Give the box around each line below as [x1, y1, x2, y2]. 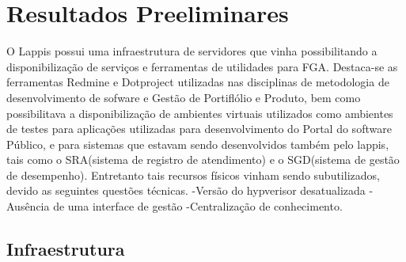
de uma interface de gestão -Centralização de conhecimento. [53, 198, 343, 215]
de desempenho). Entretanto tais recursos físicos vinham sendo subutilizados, [6, 166, 380, 183]
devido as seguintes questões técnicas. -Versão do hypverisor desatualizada [6, 182, 366, 199]
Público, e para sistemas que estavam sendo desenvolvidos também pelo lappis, [6, 135, 389, 152]
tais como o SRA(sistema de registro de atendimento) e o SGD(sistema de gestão [6, 151, 400, 168]
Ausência [6, 198, 50, 215]
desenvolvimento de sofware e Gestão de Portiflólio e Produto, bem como [6, 89, 361, 105]
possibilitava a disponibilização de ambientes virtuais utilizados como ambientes [6, 104, 393, 121]
